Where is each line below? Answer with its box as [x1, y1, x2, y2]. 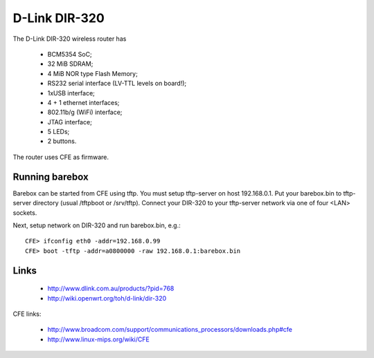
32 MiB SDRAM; [47, 59, 93, 68]
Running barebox [12, 171, 89, 182]
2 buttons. [47, 137, 77, 145]
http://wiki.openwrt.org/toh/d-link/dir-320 [47, 294, 167, 302]
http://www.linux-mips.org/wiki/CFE [47, 335, 150, 343]
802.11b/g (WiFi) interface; [47, 108, 123, 117]
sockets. [12, 208, 37, 217]
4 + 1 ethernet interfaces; [47, 98, 120, 106]
